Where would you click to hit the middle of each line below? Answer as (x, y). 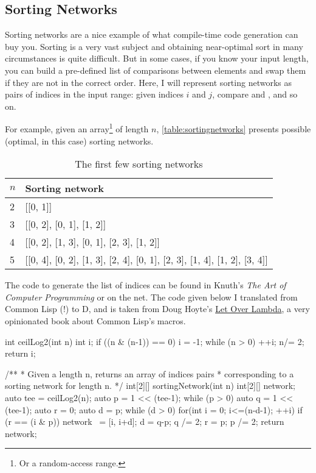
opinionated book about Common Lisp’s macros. (95, 320)
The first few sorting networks (139, 164)
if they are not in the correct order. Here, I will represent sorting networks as (148, 82)
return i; (20, 353)
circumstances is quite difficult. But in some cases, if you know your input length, (157, 58)
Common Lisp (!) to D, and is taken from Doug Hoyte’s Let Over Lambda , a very (157, 309)
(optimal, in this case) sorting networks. (79, 140)
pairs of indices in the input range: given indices (94, 94)
